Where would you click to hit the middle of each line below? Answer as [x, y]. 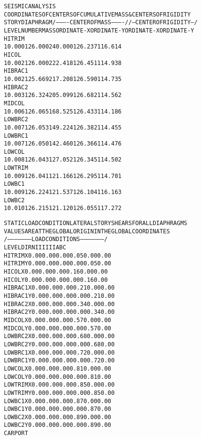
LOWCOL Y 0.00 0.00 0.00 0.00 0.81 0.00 [57, 377]
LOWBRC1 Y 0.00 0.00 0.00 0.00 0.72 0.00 [59, 361]
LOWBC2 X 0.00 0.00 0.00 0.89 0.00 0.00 [57, 417]
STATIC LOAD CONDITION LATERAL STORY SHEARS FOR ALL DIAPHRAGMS [96, 223]
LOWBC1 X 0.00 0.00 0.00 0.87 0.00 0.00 [57, 401]
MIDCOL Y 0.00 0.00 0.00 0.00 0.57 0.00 [57, 328]
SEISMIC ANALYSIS [30, 6]
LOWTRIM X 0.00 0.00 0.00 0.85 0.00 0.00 [59, 385]
